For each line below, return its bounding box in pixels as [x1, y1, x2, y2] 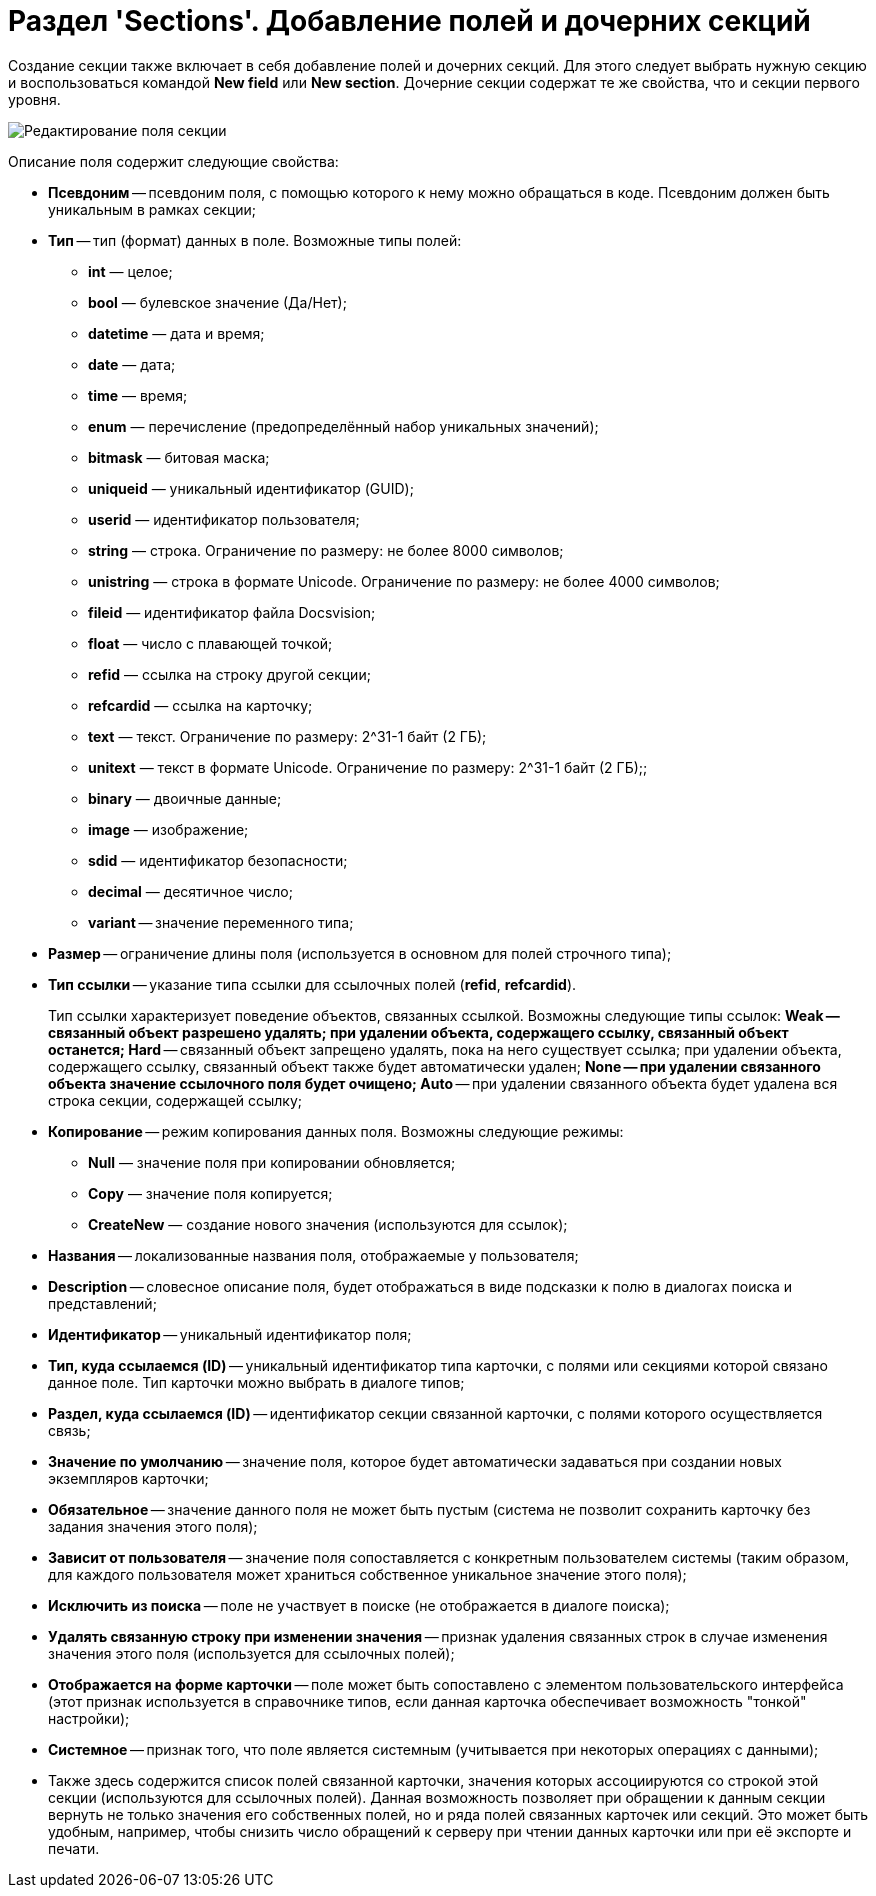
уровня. [8, 90, 61, 108]
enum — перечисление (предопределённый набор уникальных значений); [88, 417, 599, 435]
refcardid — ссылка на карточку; [88, 696, 313, 714]
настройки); [48, 1709, 130, 1727]
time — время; [88, 386, 188, 404]
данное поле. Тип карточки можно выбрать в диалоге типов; [48, 1373, 465, 1391]
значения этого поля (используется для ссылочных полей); [48, 1644, 455, 1662]
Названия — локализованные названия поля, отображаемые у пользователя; [48, 1246, 579, 1264]
